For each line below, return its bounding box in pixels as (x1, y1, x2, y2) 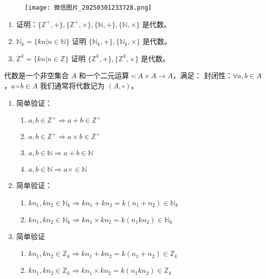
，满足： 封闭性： (173, 70, 233, 81)
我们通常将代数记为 (40, 80, 105, 91)
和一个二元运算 (78, 70, 129, 81)
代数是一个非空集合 (4, 70, 69, 81)
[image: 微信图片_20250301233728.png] (25, 4, 152, 11)
